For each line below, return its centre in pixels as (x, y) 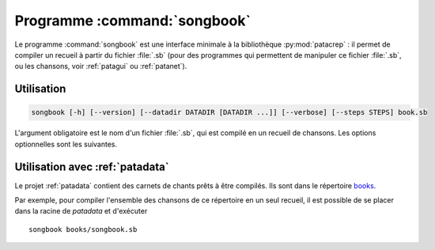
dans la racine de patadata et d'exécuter (81, 211)
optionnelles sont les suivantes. (66, 144)
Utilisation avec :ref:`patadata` (92, 167)
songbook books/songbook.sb (83, 229)
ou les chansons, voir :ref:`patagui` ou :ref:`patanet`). (101, 66)
